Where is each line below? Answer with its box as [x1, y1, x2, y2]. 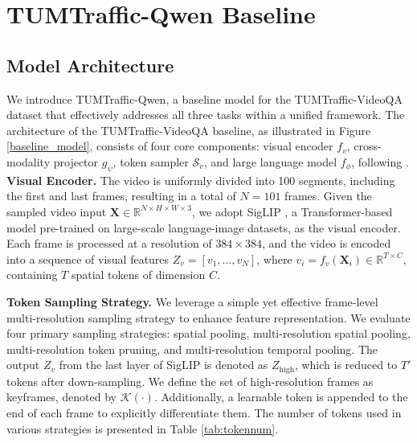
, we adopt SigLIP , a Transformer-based [191, 203, 393, 219]
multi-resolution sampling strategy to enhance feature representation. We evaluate [6, 309, 411, 326]
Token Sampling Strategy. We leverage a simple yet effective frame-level [6, 293, 378, 310]
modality [6, 153, 51, 170]
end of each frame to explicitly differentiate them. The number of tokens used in [6, 404, 402, 420]
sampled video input [6, 203, 107, 219]
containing [6, 266, 58, 283]
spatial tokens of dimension [71, 266, 206, 283]
